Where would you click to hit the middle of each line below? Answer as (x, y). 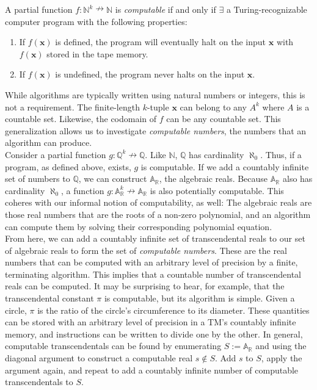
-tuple (158, 107)
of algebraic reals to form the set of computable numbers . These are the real (146, 250)
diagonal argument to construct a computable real (99, 358)
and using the (281, 346)
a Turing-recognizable (267, 9)
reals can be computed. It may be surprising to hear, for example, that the (145, 286)
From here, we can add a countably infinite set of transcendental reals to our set (155, 238)
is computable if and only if (166, 9)
